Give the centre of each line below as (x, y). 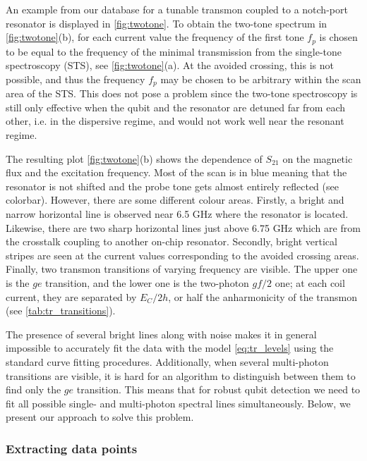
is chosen (338, 37)
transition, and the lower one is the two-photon (147, 283)
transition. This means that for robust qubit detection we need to (218, 389)
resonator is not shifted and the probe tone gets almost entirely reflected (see (172, 186)
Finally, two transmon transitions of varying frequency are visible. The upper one (182, 269)
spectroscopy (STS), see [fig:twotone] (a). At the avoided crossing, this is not (170, 65)
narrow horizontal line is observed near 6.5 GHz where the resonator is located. (177, 214)
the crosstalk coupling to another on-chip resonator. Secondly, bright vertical (172, 241)
